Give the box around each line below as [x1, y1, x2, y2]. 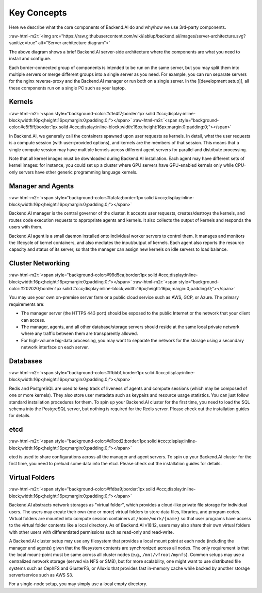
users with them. [9, 224, 43, 230]
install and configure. [9, 56, 51, 62]
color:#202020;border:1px [9, 286, 62, 292]
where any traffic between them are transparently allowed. [21, 331, 138, 336]
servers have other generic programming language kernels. [18, 169, 138, 175]
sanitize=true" [9, 40, 37, 46]
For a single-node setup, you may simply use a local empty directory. [9, 581, 147, 587]
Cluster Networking [9, 259, 70, 267]
